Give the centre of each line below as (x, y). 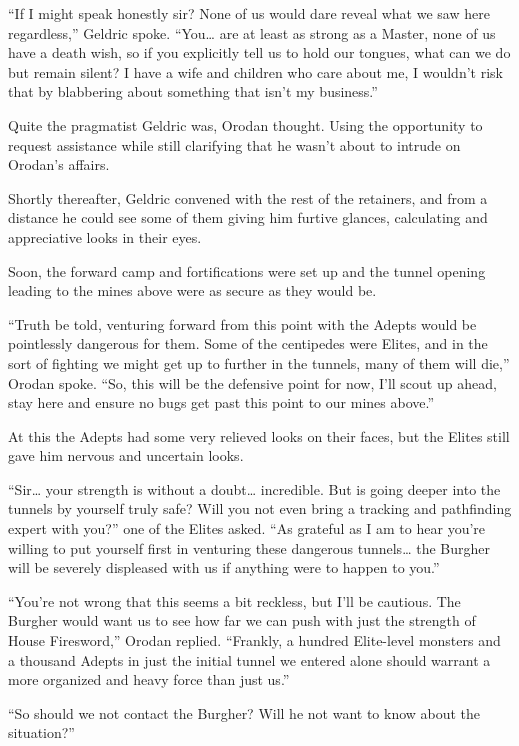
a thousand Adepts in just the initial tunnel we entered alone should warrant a (249, 659)
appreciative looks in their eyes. (105, 236)
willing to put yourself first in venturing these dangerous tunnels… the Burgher (249, 547)
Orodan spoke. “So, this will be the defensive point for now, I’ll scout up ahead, (252, 382)
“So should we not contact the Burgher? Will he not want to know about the (244, 712)
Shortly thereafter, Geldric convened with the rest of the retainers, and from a (248, 197)
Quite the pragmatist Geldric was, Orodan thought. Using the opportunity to (245, 124)
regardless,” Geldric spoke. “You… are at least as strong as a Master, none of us (252, 32)
